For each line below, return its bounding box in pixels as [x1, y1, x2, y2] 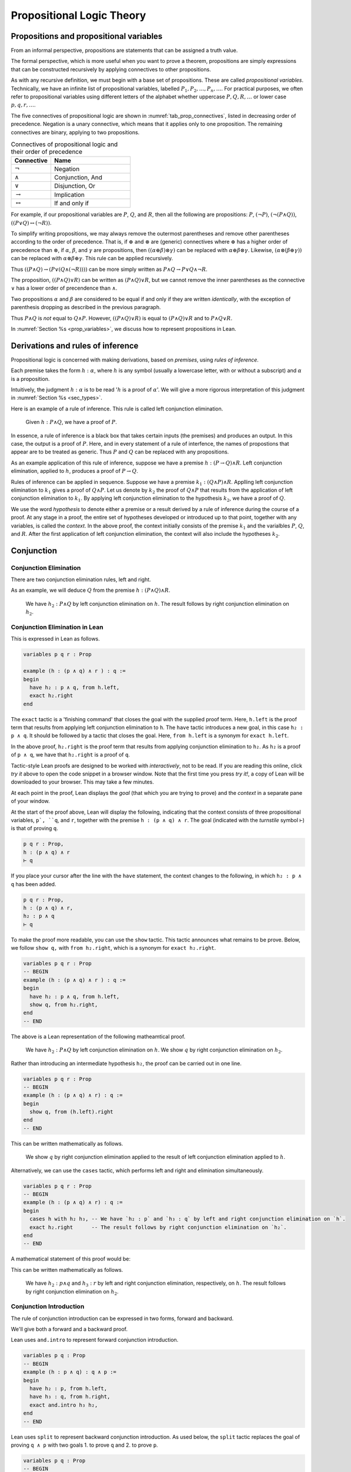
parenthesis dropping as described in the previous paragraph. [11, 304, 161, 311]
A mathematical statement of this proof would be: [11, 1255, 131, 1262]
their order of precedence [11, 148, 82, 156]
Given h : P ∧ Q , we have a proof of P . [25, 419, 118, 426]
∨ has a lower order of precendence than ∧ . [11, 284, 118, 291]
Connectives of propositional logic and [11, 140, 118, 148]
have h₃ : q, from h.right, [29, 1393, 111, 1400]
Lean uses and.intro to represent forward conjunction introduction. [11, 1337, 179, 1344]
